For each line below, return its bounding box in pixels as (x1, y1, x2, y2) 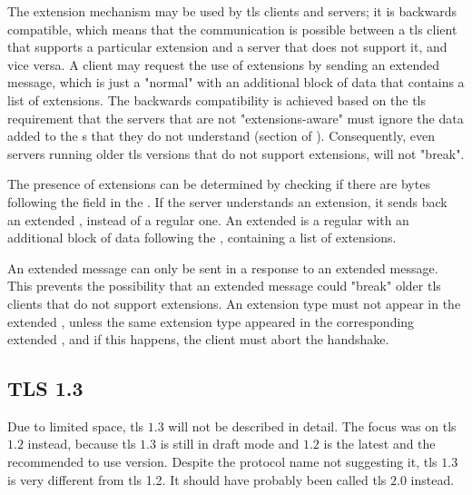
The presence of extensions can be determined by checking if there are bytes (7, 174, 430, 193)
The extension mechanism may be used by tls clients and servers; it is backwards (7, 2, 457, 20)
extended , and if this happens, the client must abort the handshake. (7, 330, 389, 349)
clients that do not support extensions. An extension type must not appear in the (7, 293, 461, 312)
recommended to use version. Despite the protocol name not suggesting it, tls (7, 452, 438, 471)
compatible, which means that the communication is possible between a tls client (7, 19, 457, 38)
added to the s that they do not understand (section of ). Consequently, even (7, 126, 435, 145)
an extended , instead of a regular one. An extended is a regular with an (7, 210, 409, 229)
